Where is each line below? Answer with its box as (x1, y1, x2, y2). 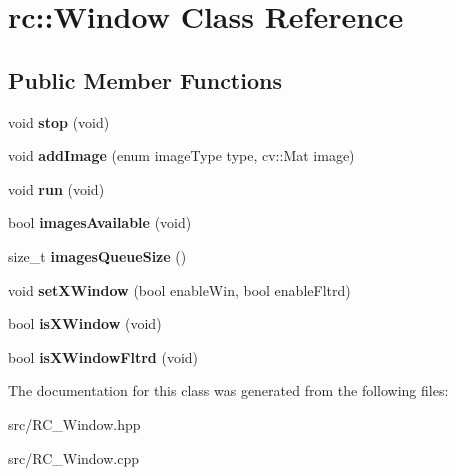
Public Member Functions (8, 64, 282, 95)
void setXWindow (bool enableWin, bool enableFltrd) (8, 279, 351, 300)
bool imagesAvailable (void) (8, 212, 192, 233)
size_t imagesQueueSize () (8, 245, 187, 266)
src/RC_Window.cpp (8, 447, 139, 468)
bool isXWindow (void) (8, 313, 162, 334)
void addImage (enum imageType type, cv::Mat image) (8, 145, 355, 166)
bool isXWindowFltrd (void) (8, 346, 199, 367)
